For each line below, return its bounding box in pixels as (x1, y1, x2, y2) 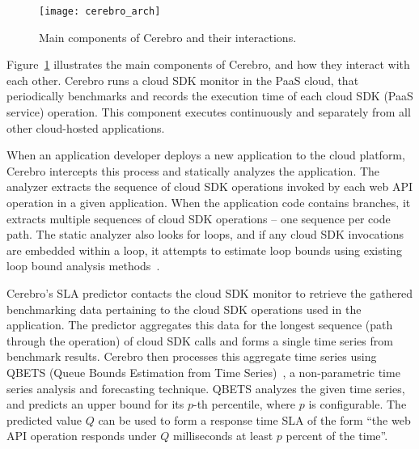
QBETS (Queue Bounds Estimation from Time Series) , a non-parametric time (6, 363, 400, 380)
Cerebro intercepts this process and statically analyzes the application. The (6, 162, 380, 179)
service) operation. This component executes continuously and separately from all (6, 104, 411, 121)
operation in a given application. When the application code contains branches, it (6, 194, 411, 210)
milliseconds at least (173, 427, 273, 444)
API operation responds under (6, 427, 157, 444)
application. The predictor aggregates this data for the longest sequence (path (6, 316, 393, 333)
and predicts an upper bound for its (6, 396, 184, 413)
